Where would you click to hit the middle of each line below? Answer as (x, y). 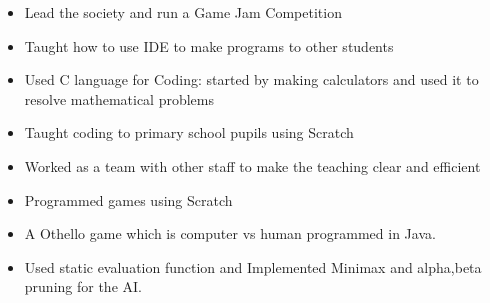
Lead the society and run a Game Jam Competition (183, 12)
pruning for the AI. (83, 286)
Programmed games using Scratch (128, 199)
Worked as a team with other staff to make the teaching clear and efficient (252, 165)
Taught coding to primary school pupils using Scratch (189, 132)
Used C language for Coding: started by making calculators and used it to (251, 79)
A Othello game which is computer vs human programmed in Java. (230, 233)
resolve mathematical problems (119, 98)
